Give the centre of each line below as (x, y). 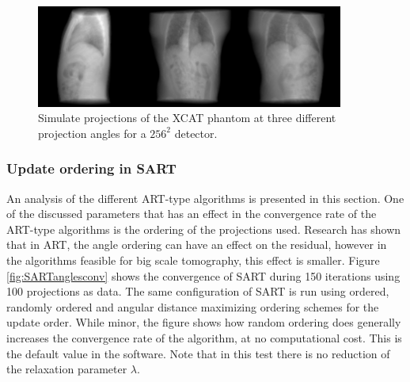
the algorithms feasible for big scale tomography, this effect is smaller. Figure (193, 260)
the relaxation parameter (67, 369)
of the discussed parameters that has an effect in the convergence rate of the (192, 214)
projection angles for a (92, 133)
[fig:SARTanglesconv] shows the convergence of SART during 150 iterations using (203, 275)
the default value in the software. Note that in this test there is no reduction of (198, 353)
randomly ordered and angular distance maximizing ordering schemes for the (193, 306)
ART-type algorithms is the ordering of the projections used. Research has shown (204, 229)
